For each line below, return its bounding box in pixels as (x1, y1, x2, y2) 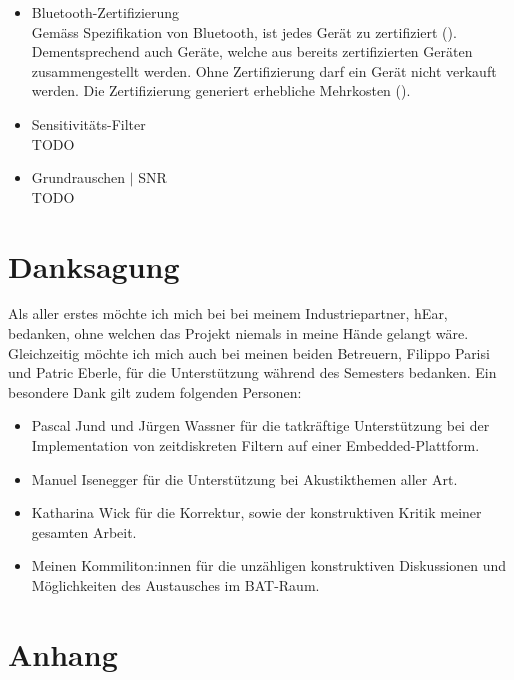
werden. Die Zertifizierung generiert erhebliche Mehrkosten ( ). (31, 80, 411, 101)
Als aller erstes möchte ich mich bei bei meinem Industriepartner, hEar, (8, 303, 448, 324)
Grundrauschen (31, 167, 126, 188)
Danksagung (8, 245, 180, 286)
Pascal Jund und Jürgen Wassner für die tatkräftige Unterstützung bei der (31, 415, 490, 436)
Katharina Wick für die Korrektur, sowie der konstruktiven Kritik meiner (31, 502, 482, 523)
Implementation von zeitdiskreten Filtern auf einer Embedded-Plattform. (31, 435, 480, 456)
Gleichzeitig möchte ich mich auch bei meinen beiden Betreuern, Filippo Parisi (8, 342, 490, 363)
